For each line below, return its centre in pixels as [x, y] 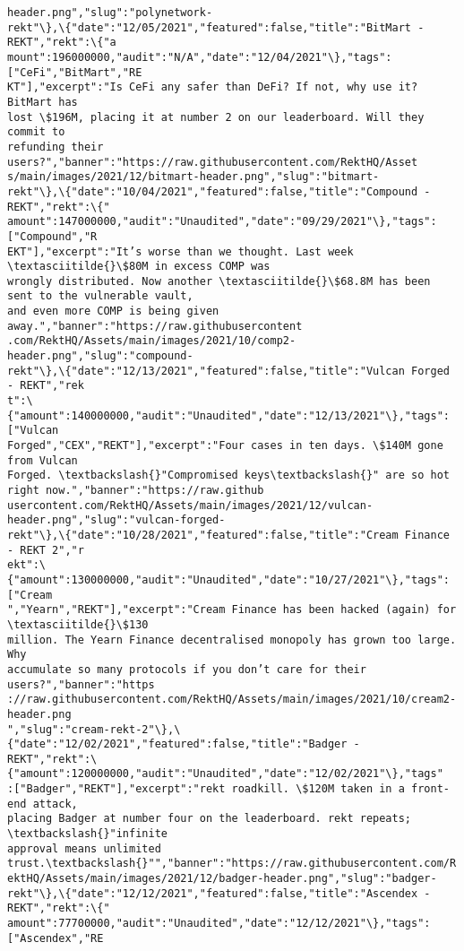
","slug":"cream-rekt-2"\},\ [94, 729]
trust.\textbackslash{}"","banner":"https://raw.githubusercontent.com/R [232, 864]
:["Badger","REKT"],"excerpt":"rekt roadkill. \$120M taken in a [206, 789]
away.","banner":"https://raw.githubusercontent [155, 326]
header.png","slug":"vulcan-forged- [116, 520]
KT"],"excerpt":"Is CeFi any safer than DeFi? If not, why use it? [213, 87]
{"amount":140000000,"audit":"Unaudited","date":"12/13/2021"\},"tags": [228, 415]
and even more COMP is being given [113, 311]
